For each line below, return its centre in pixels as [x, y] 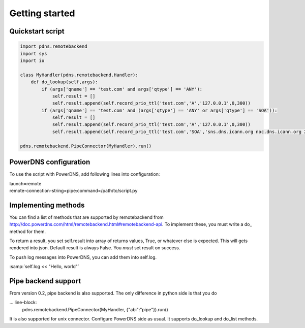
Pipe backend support [45, 281]
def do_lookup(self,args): [65, 82]
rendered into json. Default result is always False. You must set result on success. [95, 248]
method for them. [27, 232]
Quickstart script [37, 31]
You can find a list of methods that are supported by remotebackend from [86, 217]
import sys [34, 54]
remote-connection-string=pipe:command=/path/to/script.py [73, 190]
